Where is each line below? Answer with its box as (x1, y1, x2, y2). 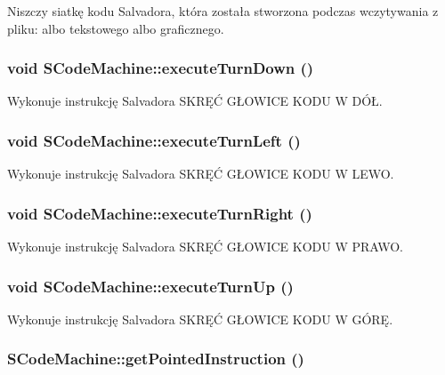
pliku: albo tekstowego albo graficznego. (7, 19, 224, 37)
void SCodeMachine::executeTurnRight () (7, 202, 312, 224)
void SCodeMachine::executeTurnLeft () (7, 129, 301, 151)
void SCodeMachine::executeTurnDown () (7, 57, 314, 79)
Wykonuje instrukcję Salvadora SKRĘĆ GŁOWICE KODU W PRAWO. (7, 237, 404, 256)
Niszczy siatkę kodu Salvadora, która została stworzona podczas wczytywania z (7, 2, 439, 20)
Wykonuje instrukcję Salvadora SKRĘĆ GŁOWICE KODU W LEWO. (7, 164, 394, 183)
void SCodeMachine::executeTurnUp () (7, 275, 294, 297)
